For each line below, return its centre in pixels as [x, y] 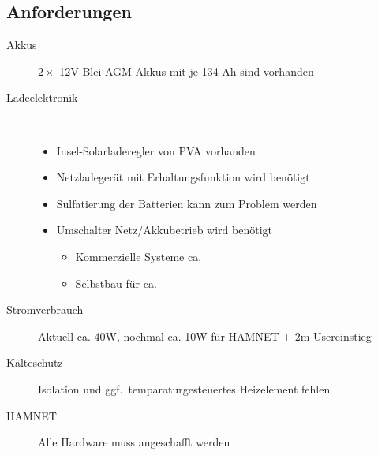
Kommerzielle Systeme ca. [138, 256]
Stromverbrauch [45, 310]
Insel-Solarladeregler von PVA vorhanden [156, 150]
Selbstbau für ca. [116, 283]
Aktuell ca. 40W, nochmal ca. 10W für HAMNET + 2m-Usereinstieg [205, 336]
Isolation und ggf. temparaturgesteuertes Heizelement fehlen [184, 388]
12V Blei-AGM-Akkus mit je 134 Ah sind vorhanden [187, 71]
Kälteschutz [35, 362]
